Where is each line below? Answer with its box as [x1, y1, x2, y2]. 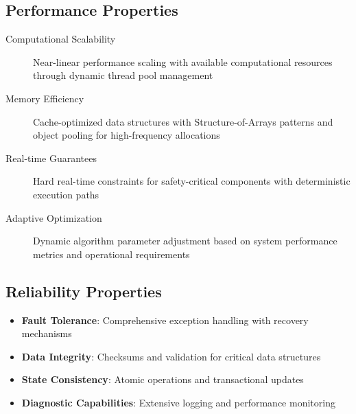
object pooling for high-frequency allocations [33, 128, 220, 142]
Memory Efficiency [5, 91, 84, 105]
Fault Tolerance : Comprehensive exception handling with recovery [21, 312, 309, 327]
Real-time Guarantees [5, 150, 97, 165]
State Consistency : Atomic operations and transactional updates [21, 372, 304, 387]
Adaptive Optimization [5, 210, 102, 225]
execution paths [33, 187, 99, 201]
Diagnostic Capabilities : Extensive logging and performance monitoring [21, 395, 335, 409]
